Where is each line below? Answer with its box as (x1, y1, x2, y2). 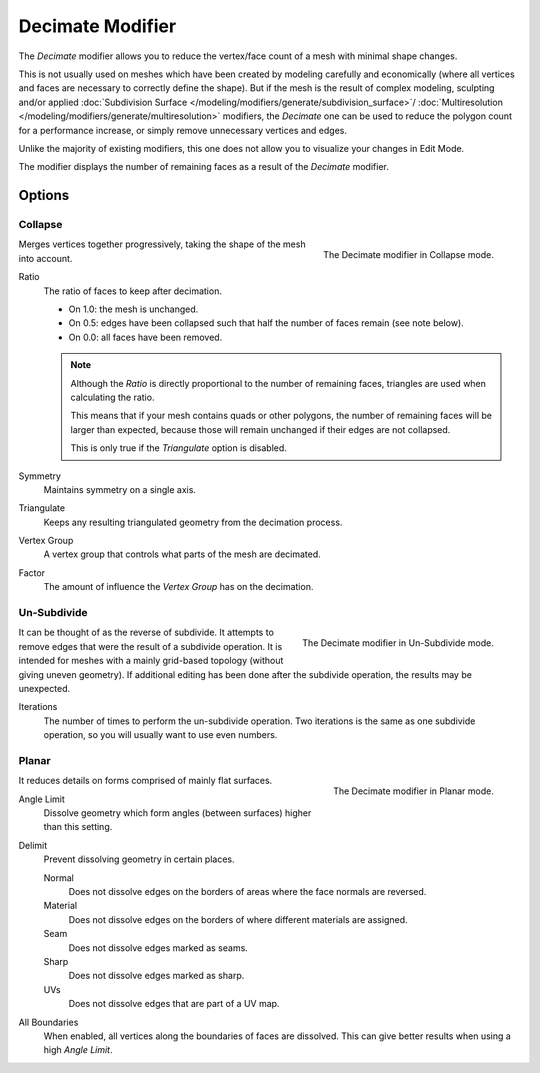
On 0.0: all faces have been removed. (68, 331, 223, 343)
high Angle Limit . (43, 1044, 114, 1056)
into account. (18, 252, 73, 264)
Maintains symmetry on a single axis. (43, 483, 197, 495)
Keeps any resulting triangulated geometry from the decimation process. (43, 516, 343, 528)
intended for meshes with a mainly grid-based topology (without (18, 655, 284, 667)
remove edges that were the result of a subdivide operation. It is (18, 640, 283, 652)
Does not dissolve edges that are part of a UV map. (68, 998, 280, 1010)
